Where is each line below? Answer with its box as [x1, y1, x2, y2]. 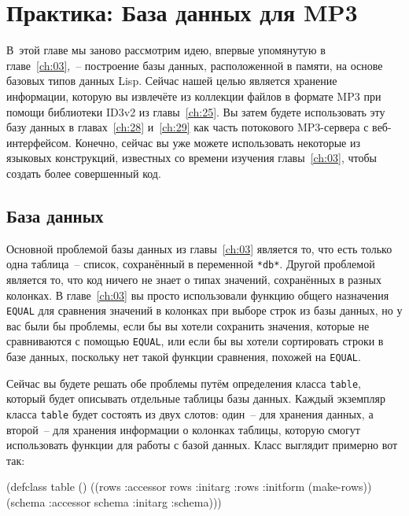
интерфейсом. [6, 134, 72, 150]
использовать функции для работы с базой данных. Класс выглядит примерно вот [6, 437, 398, 453]
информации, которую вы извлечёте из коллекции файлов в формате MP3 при [6, 87, 381, 104]
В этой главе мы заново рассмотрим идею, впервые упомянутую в [6, 42, 326, 58]
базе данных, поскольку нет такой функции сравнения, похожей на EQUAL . [6, 348, 361, 365]
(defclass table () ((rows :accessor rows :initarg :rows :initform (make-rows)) [6, 478, 372, 495]
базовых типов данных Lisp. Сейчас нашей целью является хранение [6, 72, 337, 89]
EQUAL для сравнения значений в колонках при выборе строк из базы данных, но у [6, 302, 403, 319]
